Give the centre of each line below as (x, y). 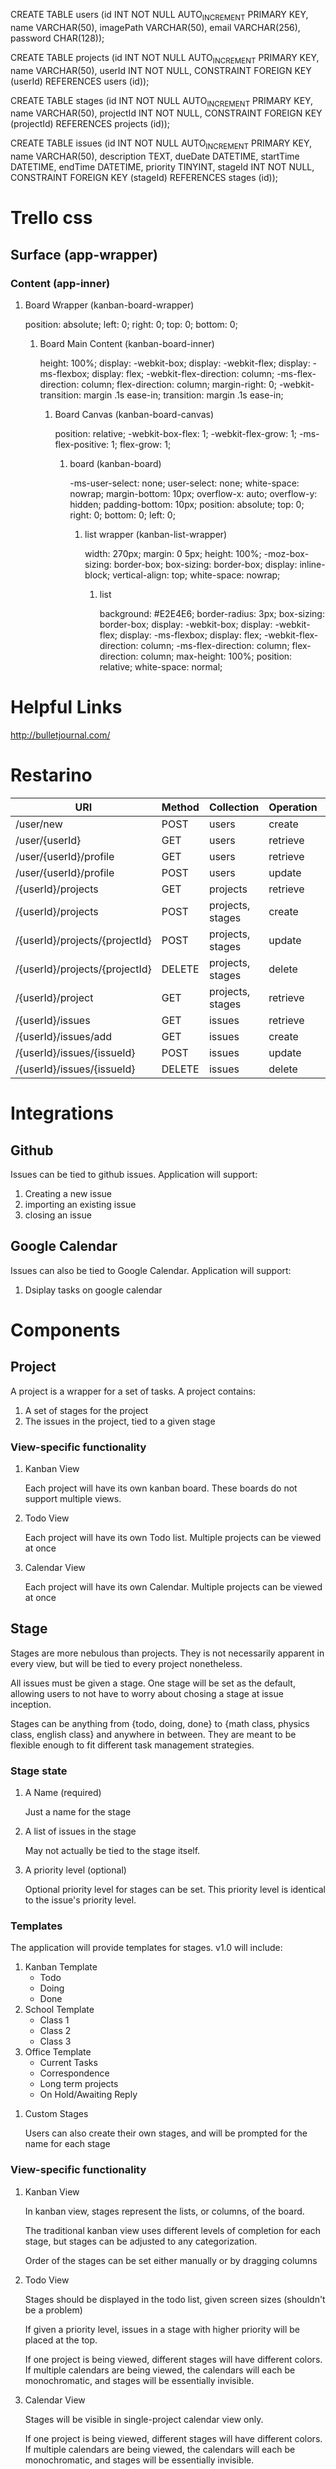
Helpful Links (66, 707)
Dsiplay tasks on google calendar (93, 1290)
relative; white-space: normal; (161, 667)
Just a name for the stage (78, 1812)
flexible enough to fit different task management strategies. (132, 1745)
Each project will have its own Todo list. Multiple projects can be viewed (173, 1538)
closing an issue (58, 1215)
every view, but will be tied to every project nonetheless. (126, 1663)
